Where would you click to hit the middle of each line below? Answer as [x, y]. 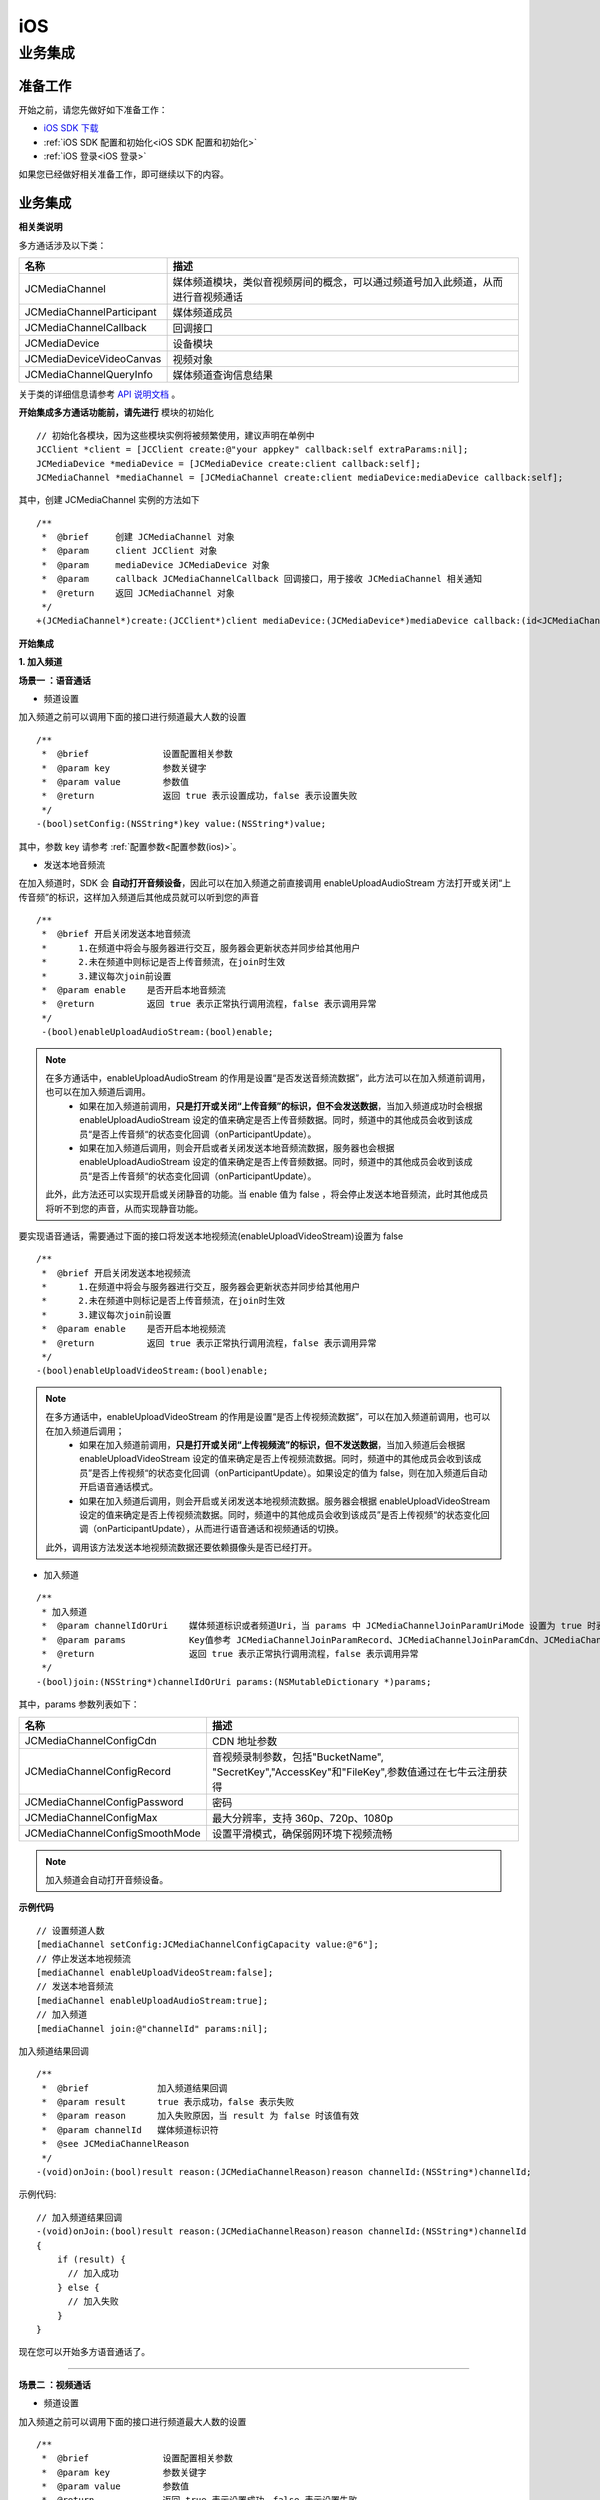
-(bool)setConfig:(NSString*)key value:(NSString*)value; [181, 824]
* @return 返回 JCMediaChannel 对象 [138, 593]
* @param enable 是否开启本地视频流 [134, 1329]
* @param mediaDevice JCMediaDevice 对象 [155, 564]
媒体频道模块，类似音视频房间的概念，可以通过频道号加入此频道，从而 [338, 282]
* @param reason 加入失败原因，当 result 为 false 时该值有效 [200, 2116]
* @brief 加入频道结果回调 [134, 2088]
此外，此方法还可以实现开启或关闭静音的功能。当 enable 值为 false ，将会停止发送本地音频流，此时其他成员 [267, 1194]
